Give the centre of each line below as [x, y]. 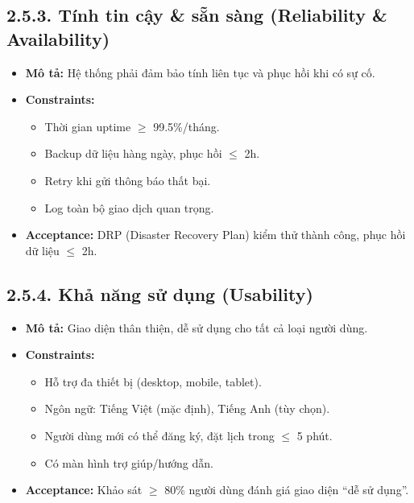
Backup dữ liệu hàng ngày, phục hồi [133, 153]
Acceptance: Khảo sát [84, 490]
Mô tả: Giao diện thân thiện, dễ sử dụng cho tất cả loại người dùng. [197, 327]
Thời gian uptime [88, 126]
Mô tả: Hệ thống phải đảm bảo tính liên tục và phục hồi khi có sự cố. [200, 72]
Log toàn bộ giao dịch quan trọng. [129, 207]
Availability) [58, 38]
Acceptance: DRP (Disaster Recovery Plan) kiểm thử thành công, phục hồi [215, 235]
